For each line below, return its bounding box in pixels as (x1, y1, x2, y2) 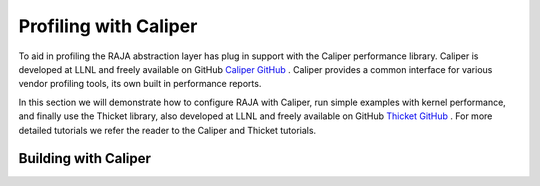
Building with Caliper (18, 150, 152, 167)
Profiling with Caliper (18, 15, 198, 37)
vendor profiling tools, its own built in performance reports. (18, 78, 262, 90)
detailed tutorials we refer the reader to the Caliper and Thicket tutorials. (18, 124, 317, 136)
